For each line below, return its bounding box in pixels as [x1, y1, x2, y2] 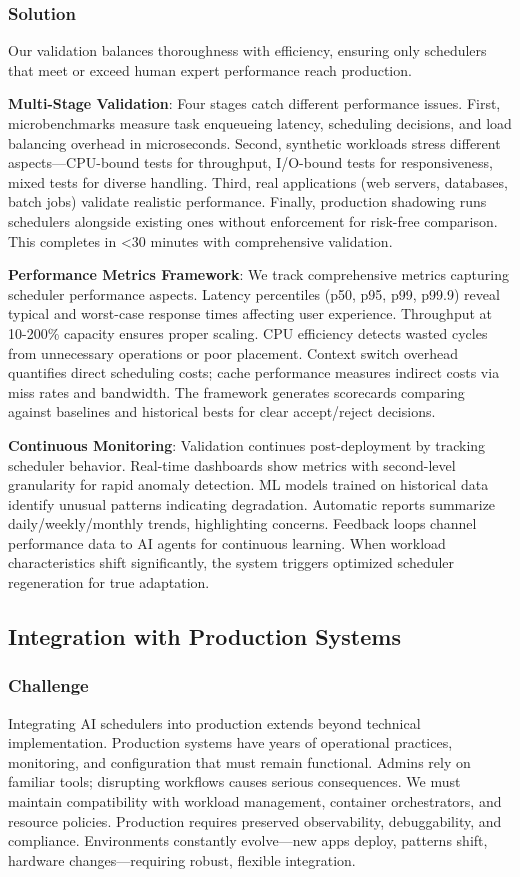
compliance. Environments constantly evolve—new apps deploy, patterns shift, [8, 830, 488, 851]
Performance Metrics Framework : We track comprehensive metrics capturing [8, 264, 509, 285]
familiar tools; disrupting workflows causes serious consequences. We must [8, 771, 461, 792]
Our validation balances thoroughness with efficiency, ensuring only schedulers [8, 40, 487, 61]
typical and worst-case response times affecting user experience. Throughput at [8, 303, 493, 324]
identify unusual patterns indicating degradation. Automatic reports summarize [8, 493, 496, 514]
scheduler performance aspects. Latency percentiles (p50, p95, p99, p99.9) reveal [8, 283, 500, 304]
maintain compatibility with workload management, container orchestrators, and [8, 791, 502, 812]
